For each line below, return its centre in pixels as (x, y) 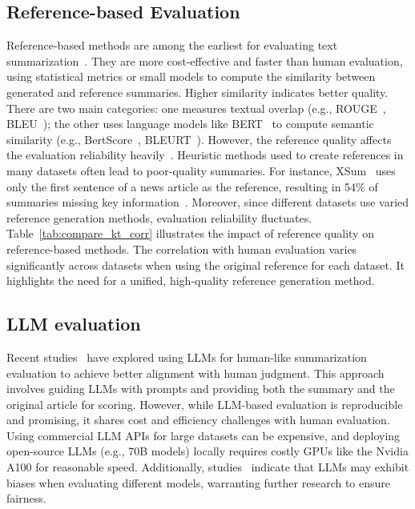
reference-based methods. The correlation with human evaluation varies (182, 248)
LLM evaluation (74, 324)
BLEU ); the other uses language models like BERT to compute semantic (190, 124)
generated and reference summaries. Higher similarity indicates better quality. (197, 92)
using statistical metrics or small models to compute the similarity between (191, 76)
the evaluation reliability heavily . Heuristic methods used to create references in (205, 155)
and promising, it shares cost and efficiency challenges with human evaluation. (198, 420)
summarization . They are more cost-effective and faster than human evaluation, (205, 60)
